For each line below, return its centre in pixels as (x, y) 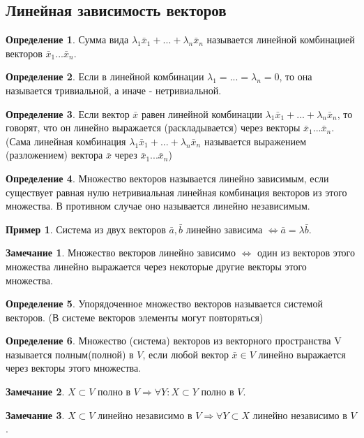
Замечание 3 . (35, 415)
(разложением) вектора (54, 155)
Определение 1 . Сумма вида (67, 39)
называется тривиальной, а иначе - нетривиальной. (114, 90)
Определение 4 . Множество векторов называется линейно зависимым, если (167, 178)
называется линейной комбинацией (281, 39)
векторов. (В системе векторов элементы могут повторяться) (135, 317)
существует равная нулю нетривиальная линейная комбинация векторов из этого (176, 192)
